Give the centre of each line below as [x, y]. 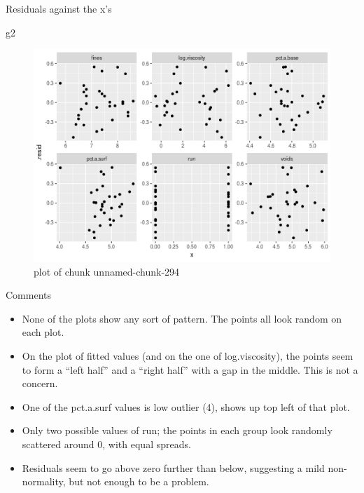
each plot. [43, 332]
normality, [44, 481]
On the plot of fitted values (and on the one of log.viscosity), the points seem [188, 356]
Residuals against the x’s [59, 8]
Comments [29, 295]
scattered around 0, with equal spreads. [106, 444]
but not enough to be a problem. [139, 481]
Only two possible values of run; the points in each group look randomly [177, 430]
